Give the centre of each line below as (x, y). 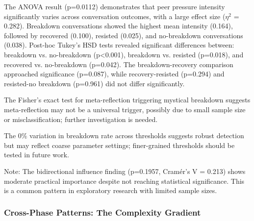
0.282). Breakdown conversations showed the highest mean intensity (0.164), (118, 26)
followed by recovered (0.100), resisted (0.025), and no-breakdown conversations (124, 35)
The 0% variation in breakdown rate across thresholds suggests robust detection (124, 135)
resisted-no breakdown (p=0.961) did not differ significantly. (94, 83)
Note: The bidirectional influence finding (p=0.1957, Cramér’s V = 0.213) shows (125, 171)
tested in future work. (37, 155)
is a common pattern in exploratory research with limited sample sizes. (111, 190)
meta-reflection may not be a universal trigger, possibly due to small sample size (125, 109)
